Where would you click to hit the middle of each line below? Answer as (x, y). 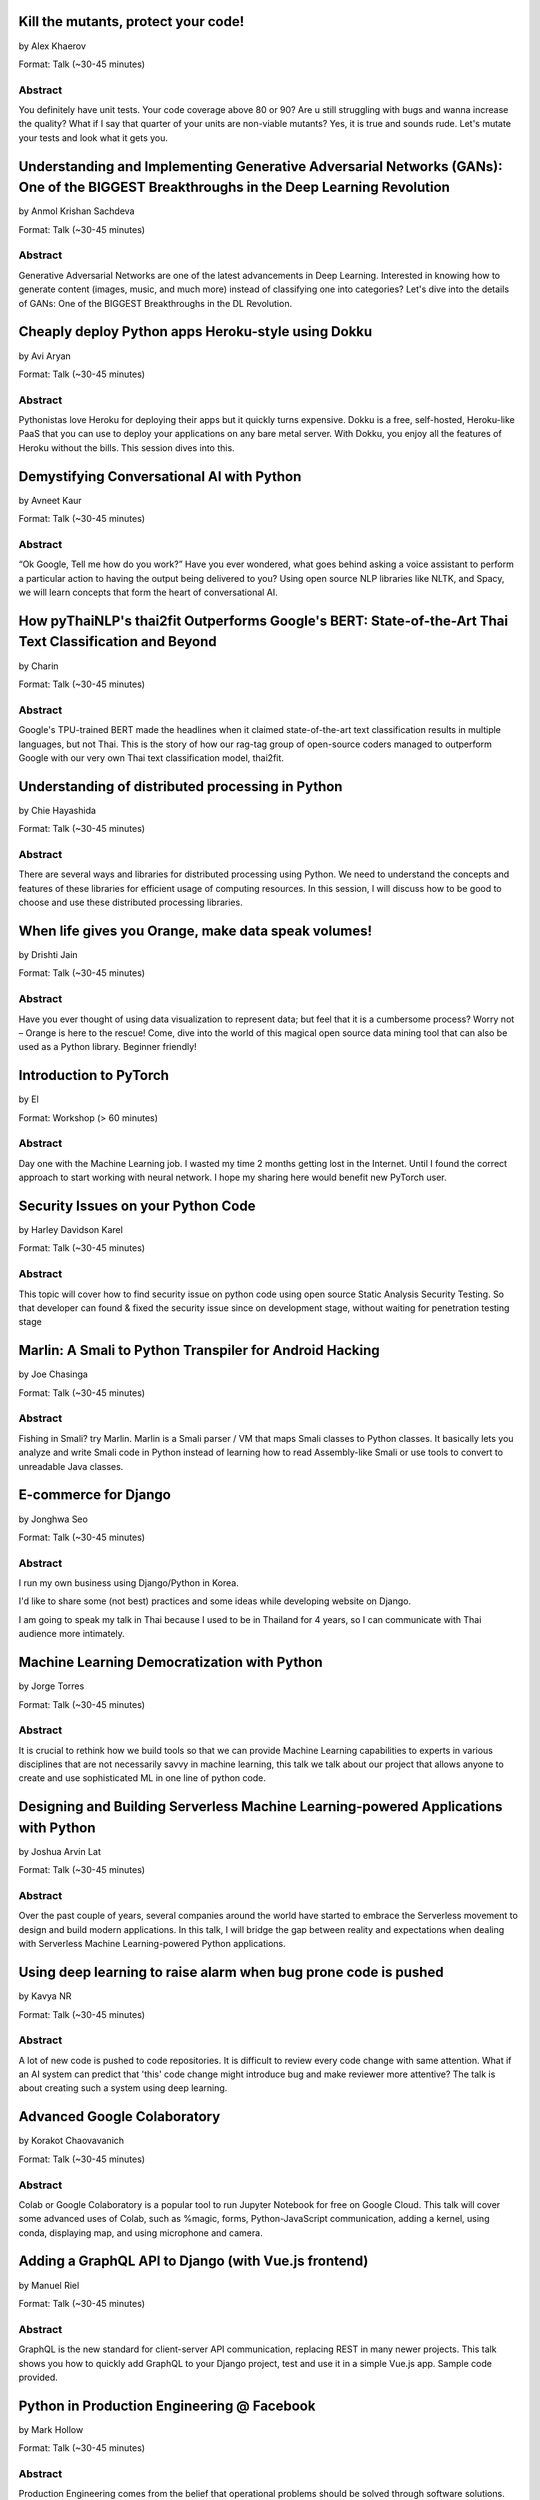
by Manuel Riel (49, 2285)
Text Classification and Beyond (117, 641)
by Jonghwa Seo (53, 1519)
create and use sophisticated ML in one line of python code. (142, 1778)
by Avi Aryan (45, 356)
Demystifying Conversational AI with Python (160, 476)
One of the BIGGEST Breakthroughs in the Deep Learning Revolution (234, 187)
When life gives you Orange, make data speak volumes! (195, 930)
